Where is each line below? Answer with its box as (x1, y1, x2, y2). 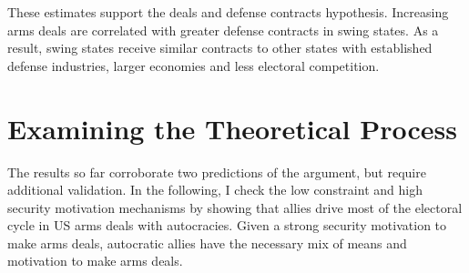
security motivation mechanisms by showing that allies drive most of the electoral (7, 197, 463, 217)
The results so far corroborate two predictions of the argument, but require (7, 162, 426, 181)
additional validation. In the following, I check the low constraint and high (7, 180, 423, 199)
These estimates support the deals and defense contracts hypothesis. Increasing (7, 3, 449, 21)
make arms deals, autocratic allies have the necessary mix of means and (7, 233, 407, 252)
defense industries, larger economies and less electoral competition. (7, 56, 380, 75)
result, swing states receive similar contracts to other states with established (7, 38, 433, 57)
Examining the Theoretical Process (7, 109, 458, 147)
